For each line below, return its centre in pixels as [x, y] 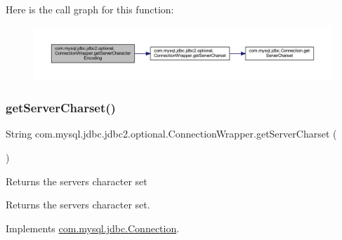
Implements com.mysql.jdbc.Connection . [93, 228]
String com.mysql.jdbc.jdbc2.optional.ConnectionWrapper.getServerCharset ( [171, 134]
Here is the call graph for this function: [90, 9]
